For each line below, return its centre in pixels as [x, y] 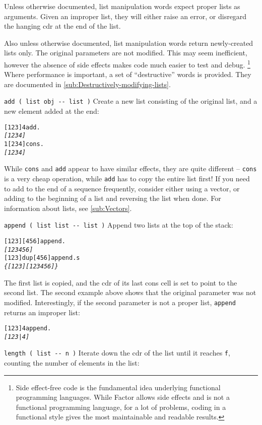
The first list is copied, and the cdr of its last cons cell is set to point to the [121, 282]
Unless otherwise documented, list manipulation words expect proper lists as [122, 6]
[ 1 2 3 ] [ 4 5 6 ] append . [35, 241]
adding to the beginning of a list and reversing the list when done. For [113, 198]
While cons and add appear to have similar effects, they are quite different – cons [130, 168]
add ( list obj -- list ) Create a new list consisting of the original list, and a [131, 101]
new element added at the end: [52, 111]
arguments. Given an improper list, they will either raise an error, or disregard [125, 16]
